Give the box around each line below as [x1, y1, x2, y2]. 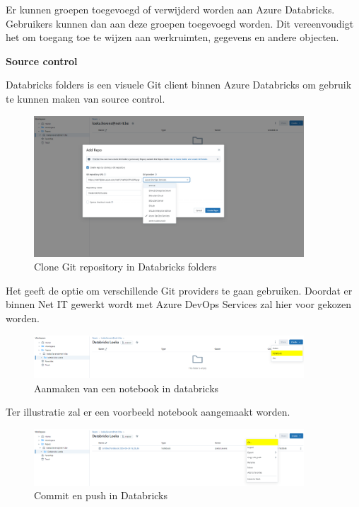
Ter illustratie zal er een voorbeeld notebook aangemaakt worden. [6, 404, 290, 419]
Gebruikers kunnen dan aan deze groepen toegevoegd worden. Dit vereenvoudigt [6, 16, 354, 30]
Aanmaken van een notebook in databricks [34, 380, 219, 395]
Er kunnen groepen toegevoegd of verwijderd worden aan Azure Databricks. [6, 2, 335, 16]
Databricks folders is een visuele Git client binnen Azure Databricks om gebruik [6, 77, 352, 92]
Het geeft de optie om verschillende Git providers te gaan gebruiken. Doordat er [6, 283, 353, 297]
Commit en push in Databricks [34, 488, 167, 503]
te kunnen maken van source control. [6, 91, 165, 106]
